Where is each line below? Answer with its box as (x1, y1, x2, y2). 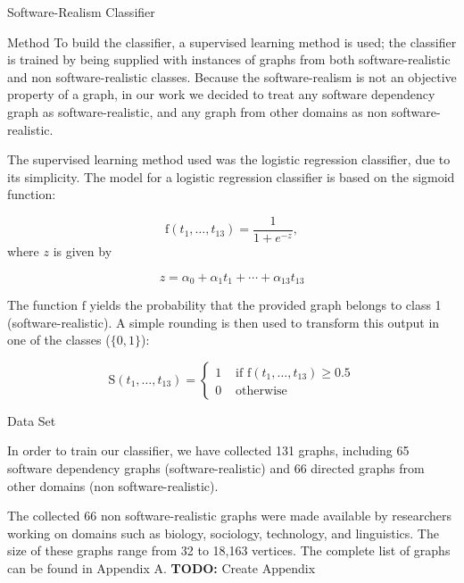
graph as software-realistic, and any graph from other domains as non (7, 102, 388, 121)
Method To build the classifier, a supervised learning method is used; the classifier (7, 32, 457, 51)
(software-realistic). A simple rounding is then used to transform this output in (7, 312, 440, 331)
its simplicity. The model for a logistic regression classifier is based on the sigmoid (7, 167, 455, 186)
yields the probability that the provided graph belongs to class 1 (89, 296, 442, 314)
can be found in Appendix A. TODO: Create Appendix (7, 558, 316, 577)
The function (7, 296, 78, 314)
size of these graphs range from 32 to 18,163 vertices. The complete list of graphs (7, 541, 451, 560)
